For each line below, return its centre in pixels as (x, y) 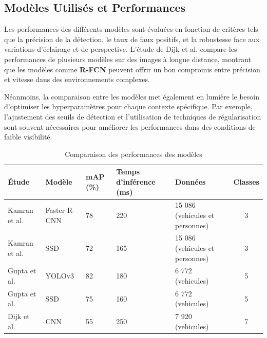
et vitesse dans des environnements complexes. (77, 79)
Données (190, 181)
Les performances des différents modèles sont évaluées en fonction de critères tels (131, 29)
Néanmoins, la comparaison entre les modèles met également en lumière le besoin (132, 96)
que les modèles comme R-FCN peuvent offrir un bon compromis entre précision (132, 69)
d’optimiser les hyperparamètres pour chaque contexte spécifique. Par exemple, (128, 106)
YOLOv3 (60, 276)
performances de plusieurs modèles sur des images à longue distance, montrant (128, 59)
